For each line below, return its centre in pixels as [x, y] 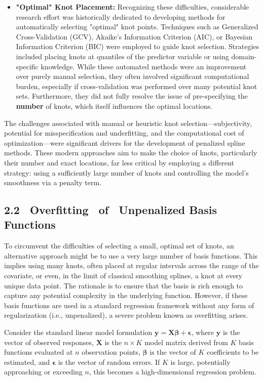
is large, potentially [200, 362]
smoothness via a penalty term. [53, 182]
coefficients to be [233, 352]
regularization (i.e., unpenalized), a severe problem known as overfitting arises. [126, 315]
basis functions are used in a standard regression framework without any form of [129, 305]
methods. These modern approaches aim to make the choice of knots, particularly [131, 153]
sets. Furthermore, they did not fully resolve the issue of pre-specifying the [132, 96]
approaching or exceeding [43, 372]
